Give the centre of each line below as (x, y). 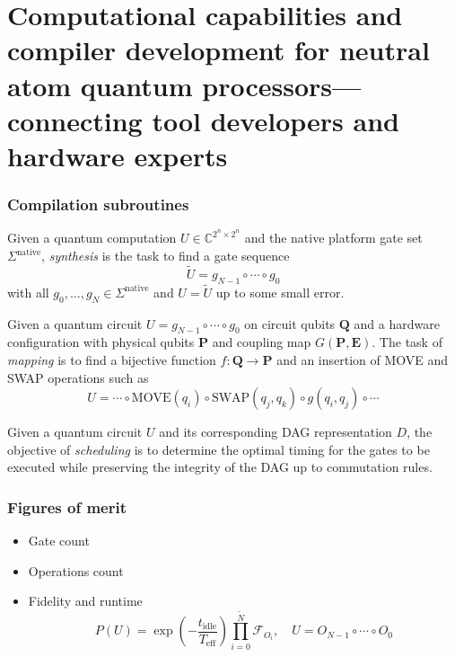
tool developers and (276, 120)
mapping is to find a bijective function (112, 360)
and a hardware (397, 323)
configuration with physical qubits (101, 342)
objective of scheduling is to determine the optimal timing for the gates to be (219, 449)
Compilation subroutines (98, 204)
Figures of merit (67, 506)
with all (28, 292)
